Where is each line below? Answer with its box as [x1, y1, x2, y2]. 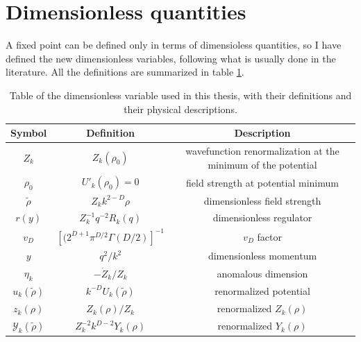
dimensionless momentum [208, 248, 317, 263]
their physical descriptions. [124, 101, 237, 116]
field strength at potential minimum [186, 175, 339, 189]
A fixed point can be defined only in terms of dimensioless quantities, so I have [6, 37, 342, 52]
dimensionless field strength [203, 193, 321, 207]
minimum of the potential [208, 157, 317, 171]
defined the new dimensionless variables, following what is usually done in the [6, 51, 336, 65]
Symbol [10, 126, 47, 140]
